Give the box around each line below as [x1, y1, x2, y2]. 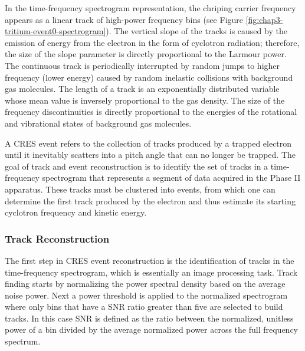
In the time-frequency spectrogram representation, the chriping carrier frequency [5, 2, 296, 14]
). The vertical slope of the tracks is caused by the [106, 25, 287, 37]
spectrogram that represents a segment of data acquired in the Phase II [42, 171, 301, 184]
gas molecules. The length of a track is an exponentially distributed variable [5, 82, 280, 95]
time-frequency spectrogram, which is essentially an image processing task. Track [5, 266, 298, 278]
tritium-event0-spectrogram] [5, 25, 106, 37]
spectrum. [5, 335, 41, 347]
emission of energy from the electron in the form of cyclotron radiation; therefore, [5, 36, 300, 48]
